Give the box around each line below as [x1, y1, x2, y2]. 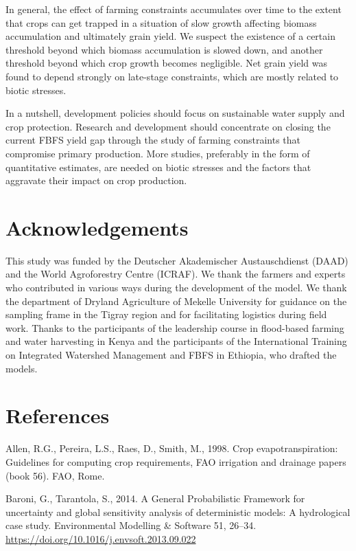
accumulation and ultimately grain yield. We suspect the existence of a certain [5, 29, 335, 43]
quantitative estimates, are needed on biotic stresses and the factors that [5, 159, 311, 174]
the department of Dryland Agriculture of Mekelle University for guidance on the [5, 293, 347, 308]
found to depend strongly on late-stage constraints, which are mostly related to [5, 69, 339, 83]
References [5, 401, 110, 429]
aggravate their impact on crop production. [5, 173, 187, 188]
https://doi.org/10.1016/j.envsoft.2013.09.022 [5, 531, 196, 546]
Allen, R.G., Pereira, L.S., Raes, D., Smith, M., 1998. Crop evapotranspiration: [5, 441, 338, 456]
